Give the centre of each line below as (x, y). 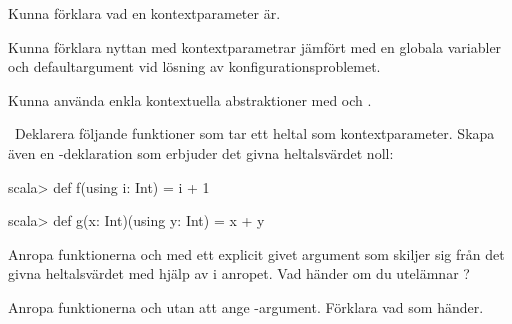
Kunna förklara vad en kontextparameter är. (144, 13)
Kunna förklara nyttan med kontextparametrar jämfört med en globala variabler (255, 46)
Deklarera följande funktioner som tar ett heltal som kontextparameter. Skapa (254, 133)
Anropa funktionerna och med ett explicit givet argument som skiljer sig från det (256, 253)
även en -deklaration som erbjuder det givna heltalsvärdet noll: (201, 152)
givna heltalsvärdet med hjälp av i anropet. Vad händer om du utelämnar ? (239, 273)
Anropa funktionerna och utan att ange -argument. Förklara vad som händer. (246, 306)
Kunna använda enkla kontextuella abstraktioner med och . (190, 99)
